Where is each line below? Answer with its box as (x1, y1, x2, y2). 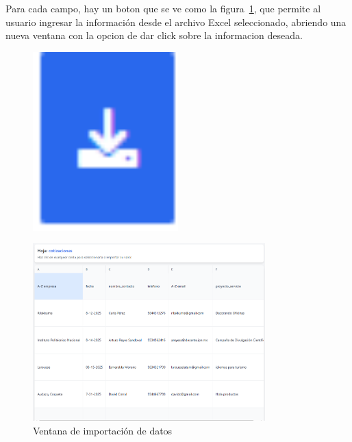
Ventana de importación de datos (33, 423, 173, 437)
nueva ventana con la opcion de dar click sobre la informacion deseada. (5, 28, 303, 42)
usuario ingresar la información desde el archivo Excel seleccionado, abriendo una (5, 14, 347, 29)
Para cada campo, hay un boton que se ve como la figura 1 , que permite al (5, 1, 321, 15)
